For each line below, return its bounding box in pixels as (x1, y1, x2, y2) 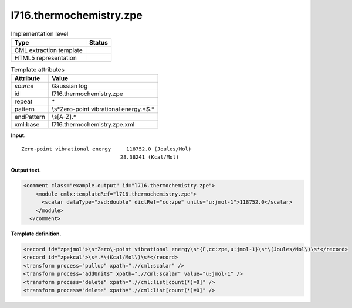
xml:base (14, 121, 40, 129)
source (14, 82, 34, 90)
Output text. (11, 167, 41, 174)
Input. (11, 132, 26, 139)
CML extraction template (14, 46, 83, 54)
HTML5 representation (14, 53, 77, 61)
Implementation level (11, 29, 69, 37)
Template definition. (11, 230, 62, 237)
